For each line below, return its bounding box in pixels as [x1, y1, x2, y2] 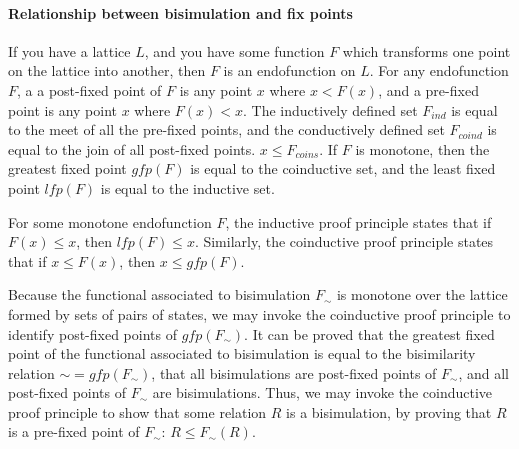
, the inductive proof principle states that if [225, 211, 492, 232]
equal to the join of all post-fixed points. [8, 138, 256, 159]
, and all [458, 362, 509, 383]
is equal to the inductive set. [100, 177, 275, 198]
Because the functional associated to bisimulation [8, 284, 311, 305]
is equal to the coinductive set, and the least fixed [190, 158, 496, 179]
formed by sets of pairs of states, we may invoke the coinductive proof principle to [8, 303, 511, 324]
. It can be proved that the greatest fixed [244, 323, 495, 344]
